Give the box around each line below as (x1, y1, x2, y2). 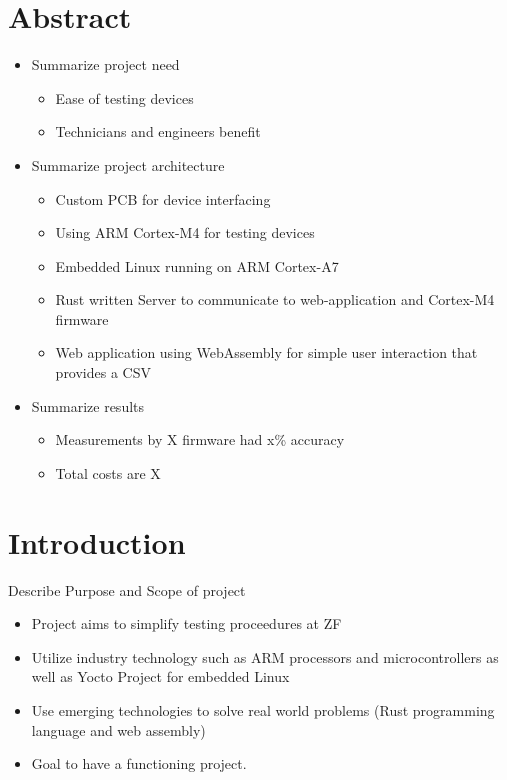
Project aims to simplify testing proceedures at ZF (31, 613, 342, 634)
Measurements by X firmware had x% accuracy (55, 429, 345, 450)
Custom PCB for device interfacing (55, 188, 271, 209)
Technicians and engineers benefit (55, 121, 261, 142)
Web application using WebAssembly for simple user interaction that (55, 342, 478, 363)
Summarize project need (31, 54, 180, 75)
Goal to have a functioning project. (31, 753, 247, 774)
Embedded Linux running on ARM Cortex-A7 (55, 255, 339, 276)
